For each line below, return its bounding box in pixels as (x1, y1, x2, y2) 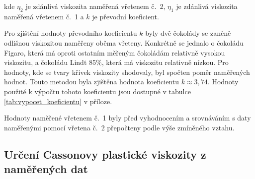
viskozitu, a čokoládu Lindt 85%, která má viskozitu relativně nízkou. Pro (4, 57, 229, 67)
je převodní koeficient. (92, 11, 159, 21)
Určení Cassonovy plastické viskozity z (4, 146, 206, 162)
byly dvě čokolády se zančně (145, 28, 231, 38)
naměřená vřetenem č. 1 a (4, 11, 84, 21)
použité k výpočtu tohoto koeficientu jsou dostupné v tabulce (4, 86, 191, 96)
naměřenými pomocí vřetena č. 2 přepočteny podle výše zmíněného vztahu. (4, 122, 235, 132)
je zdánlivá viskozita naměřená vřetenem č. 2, (25, 1, 166, 11)
